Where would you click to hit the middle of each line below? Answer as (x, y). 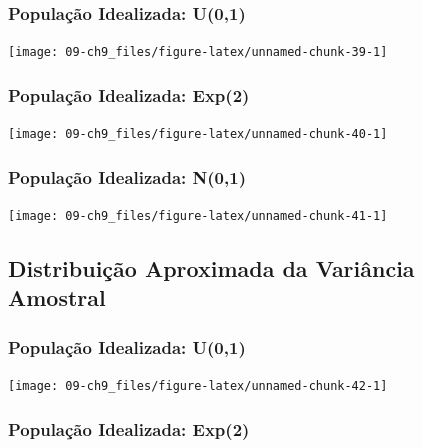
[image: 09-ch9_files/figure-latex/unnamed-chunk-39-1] (198, 52)
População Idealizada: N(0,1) (127, 176)
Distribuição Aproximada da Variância (211, 268)
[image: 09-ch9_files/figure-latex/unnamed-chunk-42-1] (198, 386)
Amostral (57, 297)
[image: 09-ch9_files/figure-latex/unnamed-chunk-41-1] (198, 215)
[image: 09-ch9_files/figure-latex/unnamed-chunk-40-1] (198, 134)
